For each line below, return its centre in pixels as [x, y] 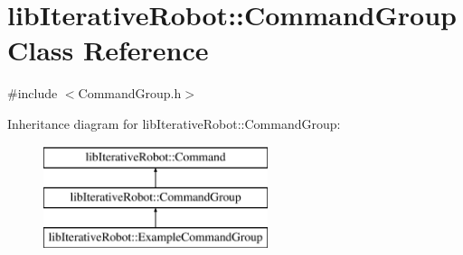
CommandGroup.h [130, 93]
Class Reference [108, 50]
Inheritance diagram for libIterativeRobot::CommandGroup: [174, 123]
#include [33, 93]
